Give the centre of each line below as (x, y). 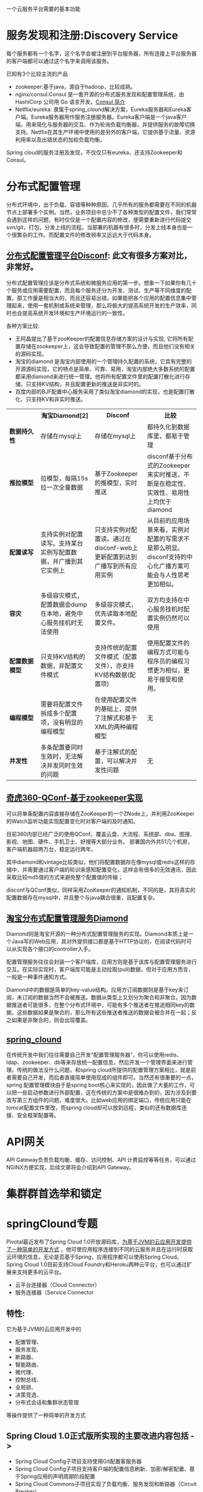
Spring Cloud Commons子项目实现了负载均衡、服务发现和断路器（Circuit (106, 1484)
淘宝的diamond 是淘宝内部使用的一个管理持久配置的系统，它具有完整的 (103, 361)
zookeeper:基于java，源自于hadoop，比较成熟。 (75, 86)
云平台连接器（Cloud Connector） (58, 1285)
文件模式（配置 (116, 657)
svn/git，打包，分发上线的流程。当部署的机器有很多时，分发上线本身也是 (97, 227)
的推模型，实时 (116, 482)
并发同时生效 (65, 765)
